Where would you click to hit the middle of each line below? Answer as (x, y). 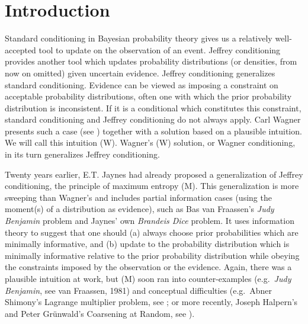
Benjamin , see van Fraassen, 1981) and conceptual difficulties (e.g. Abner (139, 290)
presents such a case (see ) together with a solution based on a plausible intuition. (153, 131)
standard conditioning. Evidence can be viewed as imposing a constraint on (142, 84)
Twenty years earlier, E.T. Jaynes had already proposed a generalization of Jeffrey (154, 174)
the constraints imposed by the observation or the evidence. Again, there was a (148, 267)
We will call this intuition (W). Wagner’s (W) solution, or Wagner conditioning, (150, 142)
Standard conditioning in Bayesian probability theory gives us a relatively (139, 38)
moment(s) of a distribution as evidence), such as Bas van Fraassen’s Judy (139, 209)
